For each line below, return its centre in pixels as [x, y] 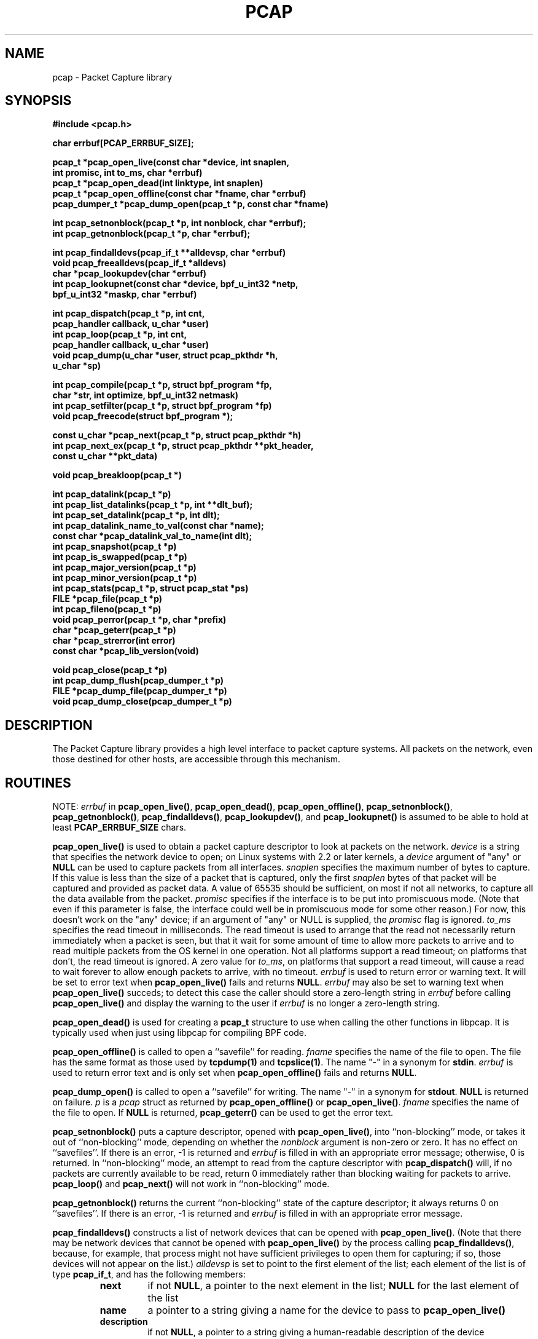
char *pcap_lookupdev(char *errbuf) [130, 274]
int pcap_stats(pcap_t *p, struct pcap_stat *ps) [150, 588]
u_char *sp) [76, 366]
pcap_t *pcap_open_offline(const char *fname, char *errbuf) [179, 194]
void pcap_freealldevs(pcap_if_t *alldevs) [139, 263]
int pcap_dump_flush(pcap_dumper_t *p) [138, 681]
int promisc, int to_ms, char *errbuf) [127, 173]
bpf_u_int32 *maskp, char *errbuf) [125, 294]
